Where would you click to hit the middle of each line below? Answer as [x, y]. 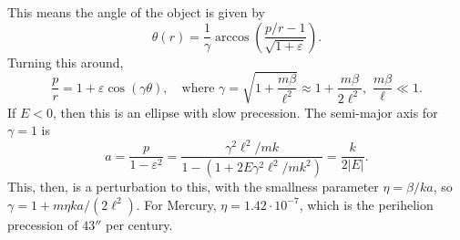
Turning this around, [66, 62]
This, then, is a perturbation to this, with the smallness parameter [193, 187]
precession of [43, 224]
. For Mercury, [176, 204]
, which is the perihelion [366, 204]
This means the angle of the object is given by [136, 12]
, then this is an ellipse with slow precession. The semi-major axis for [245, 112]
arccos [232, 37]
